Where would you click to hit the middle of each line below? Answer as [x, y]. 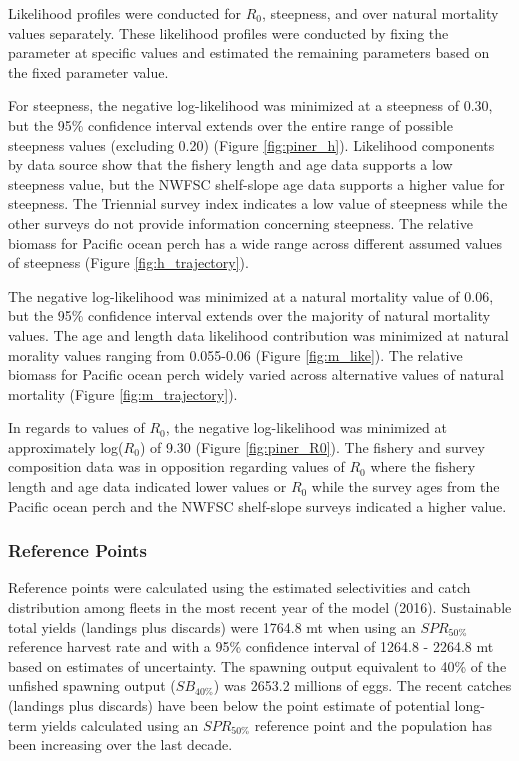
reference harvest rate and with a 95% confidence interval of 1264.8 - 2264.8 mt [251, 646]
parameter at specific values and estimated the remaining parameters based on [249, 52]
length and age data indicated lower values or [147, 486]
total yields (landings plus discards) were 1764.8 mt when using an [212, 626]
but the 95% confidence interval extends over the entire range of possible [230, 124]
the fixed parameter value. [88, 71]
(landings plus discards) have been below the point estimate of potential [229, 705]
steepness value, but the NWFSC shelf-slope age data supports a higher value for [256, 183]
